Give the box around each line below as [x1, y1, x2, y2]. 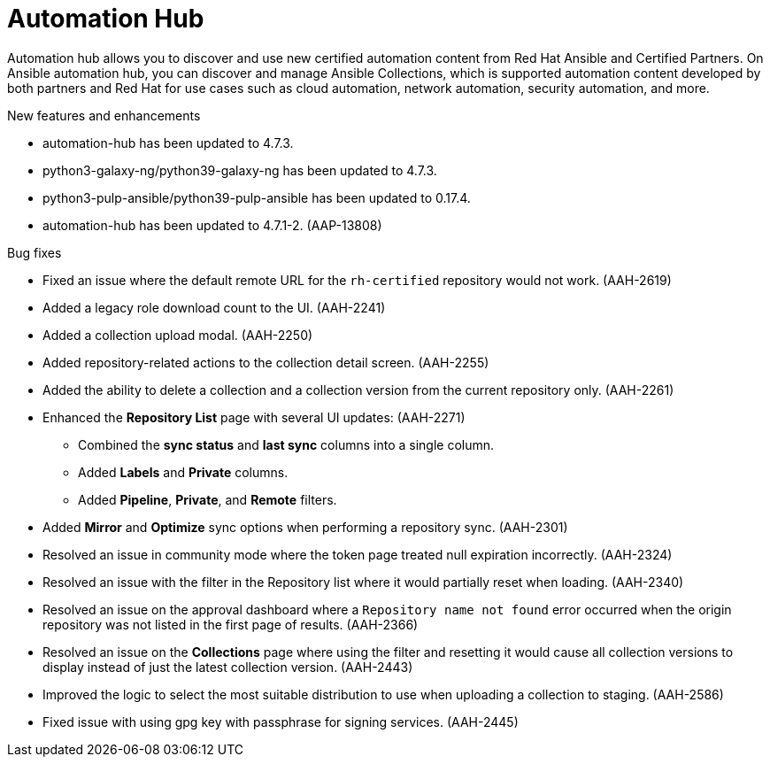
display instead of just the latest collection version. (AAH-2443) [42, 659, 413, 675]
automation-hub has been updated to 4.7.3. [42, 135, 294, 150]
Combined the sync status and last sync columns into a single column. [78, 436, 495, 452]
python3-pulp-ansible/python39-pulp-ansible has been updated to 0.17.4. [42, 189, 471, 205]
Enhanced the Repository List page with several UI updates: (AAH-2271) [42, 409, 466, 425]
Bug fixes [7, 244, 62, 260]
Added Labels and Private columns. [78, 464, 289, 480]
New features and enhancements [7, 107, 201, 123]
